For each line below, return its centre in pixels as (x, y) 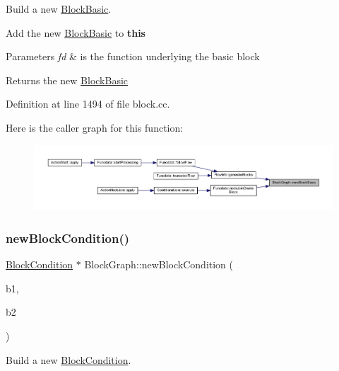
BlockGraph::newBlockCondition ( (159, 264)
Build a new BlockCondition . (69, 359)
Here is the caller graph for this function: (95, 127)
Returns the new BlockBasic (67, 80)
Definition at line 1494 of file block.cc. (88, 104)
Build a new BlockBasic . (59, 8)
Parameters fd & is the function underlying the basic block (133, 56)
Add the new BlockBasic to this (76, 32)
